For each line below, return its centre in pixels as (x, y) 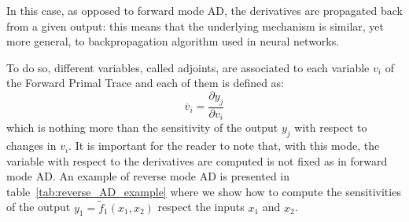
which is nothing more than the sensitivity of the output (142, 127)
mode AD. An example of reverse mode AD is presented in (148, 176)
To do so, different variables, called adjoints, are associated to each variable (188, 67)
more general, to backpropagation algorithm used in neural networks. (173, 41)
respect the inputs (201, 207)
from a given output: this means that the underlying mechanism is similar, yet (195, 25)
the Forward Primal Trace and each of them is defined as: (146, 83)
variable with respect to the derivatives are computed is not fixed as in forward (197, 160)
